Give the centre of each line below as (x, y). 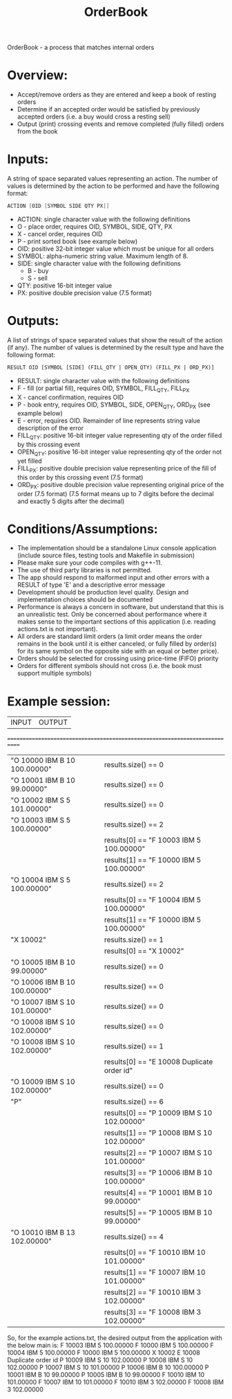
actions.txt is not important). (57, 629)
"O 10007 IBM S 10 (43, 1002)
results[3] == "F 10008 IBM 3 (153, 1312)
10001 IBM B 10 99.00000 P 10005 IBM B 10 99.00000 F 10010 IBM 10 (106, 1375)
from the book (37, 132)
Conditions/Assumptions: (83, 529)
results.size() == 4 (134, 1237)
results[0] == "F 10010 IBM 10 (155, 1253)
